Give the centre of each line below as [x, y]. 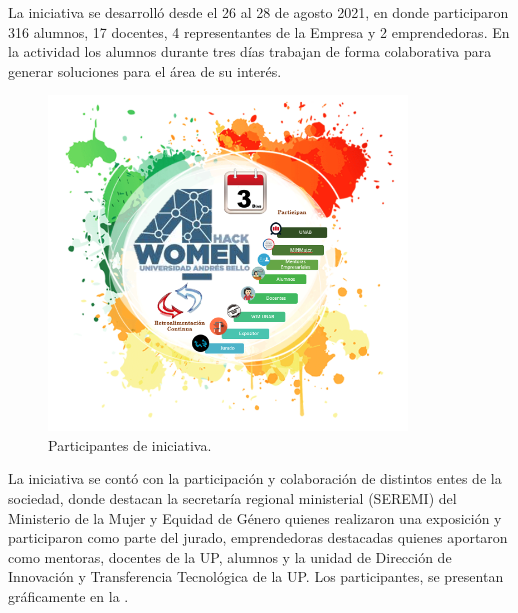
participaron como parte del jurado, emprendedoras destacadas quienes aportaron [258, 537]
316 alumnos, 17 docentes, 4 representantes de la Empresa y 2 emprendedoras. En [259, 31]
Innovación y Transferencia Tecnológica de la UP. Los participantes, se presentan [256, 576]
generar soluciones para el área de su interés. [145, 70]
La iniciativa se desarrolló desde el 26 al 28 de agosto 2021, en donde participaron [258, 12]
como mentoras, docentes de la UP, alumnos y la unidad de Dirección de [230, 556]
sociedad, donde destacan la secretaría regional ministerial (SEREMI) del [232, 498]
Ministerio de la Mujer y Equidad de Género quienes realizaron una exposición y [255, 517]
